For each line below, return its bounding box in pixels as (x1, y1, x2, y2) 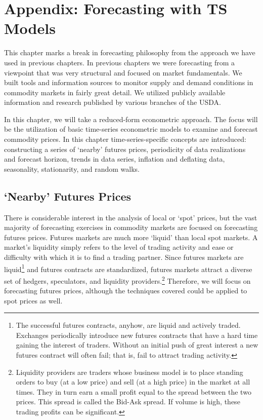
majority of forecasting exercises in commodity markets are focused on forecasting (4, 222, 258, 233)
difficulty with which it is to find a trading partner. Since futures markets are (4, 252, 244, 262)
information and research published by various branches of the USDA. (4, 97, 221, 107)
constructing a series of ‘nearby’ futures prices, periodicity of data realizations (4, 143, 246, 154)
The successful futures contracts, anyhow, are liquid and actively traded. (16, 320, 241, 330)
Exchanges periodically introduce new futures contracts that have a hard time (16, 329, 258, 340)
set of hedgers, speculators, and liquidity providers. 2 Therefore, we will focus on (4, 274, 251, 286)
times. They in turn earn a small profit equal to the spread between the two (16, 386, 251, 397)
